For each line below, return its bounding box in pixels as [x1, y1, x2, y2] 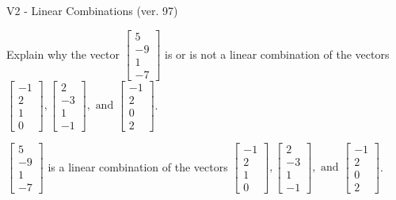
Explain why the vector [6, 45, 120, 62]
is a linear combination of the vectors [48, 158, 228, 175]
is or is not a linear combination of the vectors [165, 45, 390, 62]
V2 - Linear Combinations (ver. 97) [6, 2, 178, 18]
